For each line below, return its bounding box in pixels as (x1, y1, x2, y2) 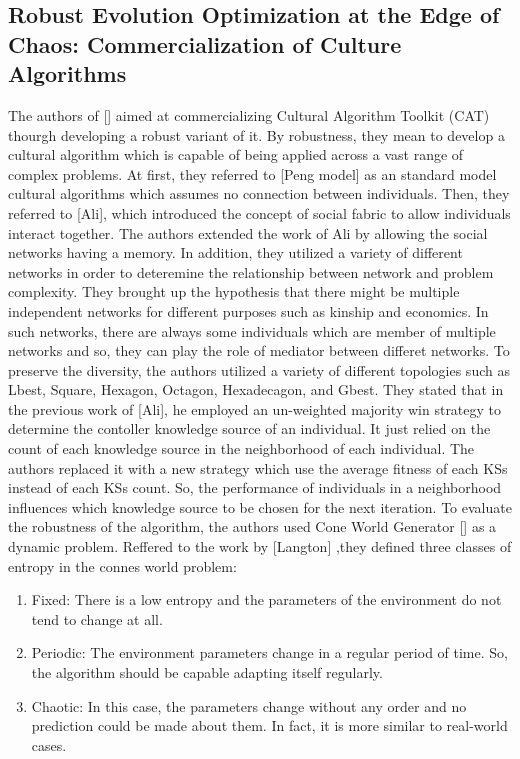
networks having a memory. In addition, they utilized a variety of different (8, 242, 463, 263)
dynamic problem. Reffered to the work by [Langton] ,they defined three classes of (8, 536, 512, 557)
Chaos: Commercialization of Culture (8, 28, 402, 59)
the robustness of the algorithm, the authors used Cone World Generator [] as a (8, 516, 497, 537)
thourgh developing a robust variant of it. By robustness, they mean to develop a (8, 124, 505, 145)
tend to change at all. (31, 608, 163, 629)
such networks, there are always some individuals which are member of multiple (8, 320, 496, 341)
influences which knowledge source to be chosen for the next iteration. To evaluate (8, 496, 512, 517)
